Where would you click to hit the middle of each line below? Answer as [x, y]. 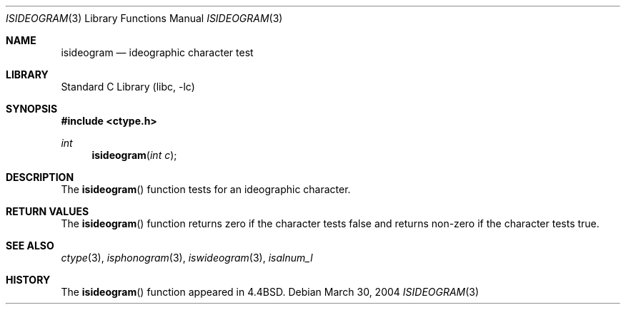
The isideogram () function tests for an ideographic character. [206, 189]
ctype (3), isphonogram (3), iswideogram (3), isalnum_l [187, 258]
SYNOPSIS [32, 109]
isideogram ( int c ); [134, 155]
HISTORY [28, 280]
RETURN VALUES [48, 211]
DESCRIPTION [40, 177]
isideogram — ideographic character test [157, 52]
